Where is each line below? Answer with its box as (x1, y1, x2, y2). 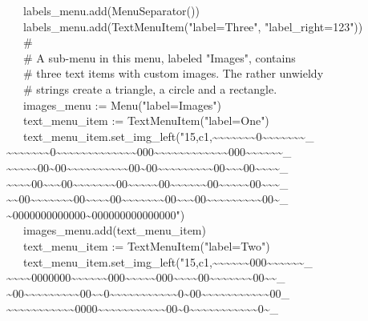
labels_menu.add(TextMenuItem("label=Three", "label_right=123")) (22, 18, 363, 34)
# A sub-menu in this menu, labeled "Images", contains (22, 49, 296, 66)
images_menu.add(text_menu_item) (22, 222, 206, 239)
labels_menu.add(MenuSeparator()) (22, 2, 200, 18)
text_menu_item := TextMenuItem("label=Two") (22, 237, 270, 254)
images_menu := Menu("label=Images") (22, 96, 222, 113)
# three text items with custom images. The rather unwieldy (22, 65, 324, 82)
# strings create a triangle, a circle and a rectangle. (22, 80, 277, 97)
